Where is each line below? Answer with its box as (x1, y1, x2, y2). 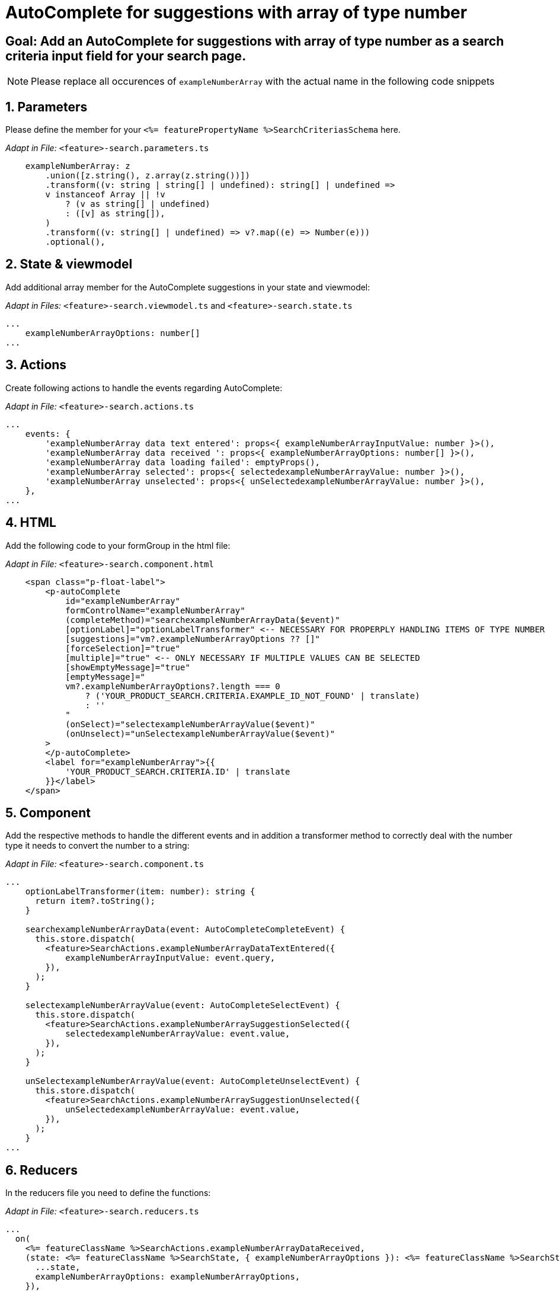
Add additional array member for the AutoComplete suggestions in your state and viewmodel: (5, 282, 370, 292)
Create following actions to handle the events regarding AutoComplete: (5, 382, 283, 393)
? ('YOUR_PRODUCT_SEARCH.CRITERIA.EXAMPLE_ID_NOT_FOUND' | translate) (85, 690, 420, 701)
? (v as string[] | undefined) (65, 199, 210, 209)
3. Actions (5, 357, 67, 373)
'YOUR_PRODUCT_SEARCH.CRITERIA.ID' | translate (65, 766, 290, 776)
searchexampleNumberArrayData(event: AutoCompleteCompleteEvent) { (25, 925, 345, 935)
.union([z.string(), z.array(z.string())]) (45, 171, 251, 181)
